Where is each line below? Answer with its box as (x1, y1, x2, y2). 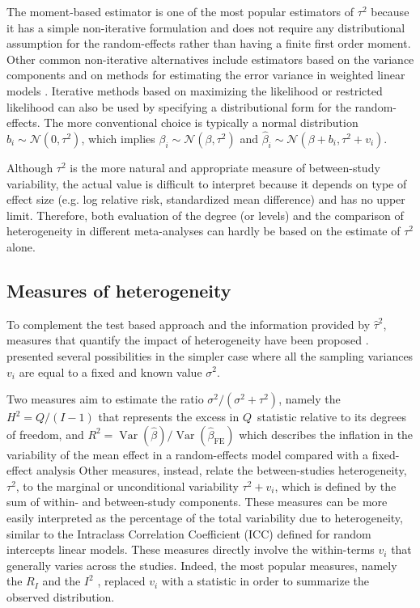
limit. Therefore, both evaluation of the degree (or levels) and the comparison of (6, 206, 404, 223)
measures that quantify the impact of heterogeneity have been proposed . (6, 331, 369, 348)
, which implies (81, 129, 155, 146)
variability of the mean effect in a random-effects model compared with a (6, 445, 368, 462)
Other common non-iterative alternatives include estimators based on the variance (6, 50, 414, 67)
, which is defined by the (274, 477, 397, 494)
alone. (6, 238, 36, 255)
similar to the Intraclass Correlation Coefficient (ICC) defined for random (6, 525, 371, 542)
